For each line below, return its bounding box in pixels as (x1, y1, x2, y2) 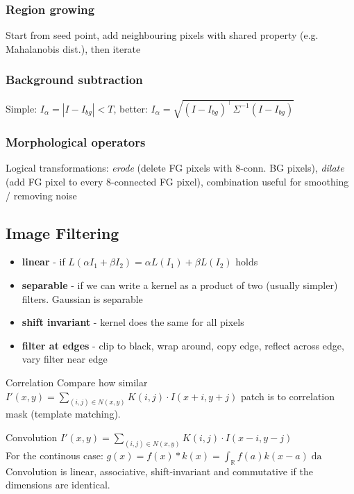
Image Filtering (6, 222, 119, 243)
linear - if (22, 254, 65, 269)
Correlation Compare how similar (6, 374, 148, 389)
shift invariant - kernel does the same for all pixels (22, 315, 244, 329)
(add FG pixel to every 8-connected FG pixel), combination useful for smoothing (6, 174, 349, 188)
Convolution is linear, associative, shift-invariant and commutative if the (6, 463, 313, 478)
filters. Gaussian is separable (22, 291, 143, 306)
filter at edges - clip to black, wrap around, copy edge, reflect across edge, (22, 338, 344, 352)
